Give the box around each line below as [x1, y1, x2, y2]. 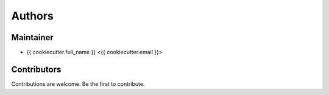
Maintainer [11, 32, 54, 43]
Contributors [11, 64, 62, 74]
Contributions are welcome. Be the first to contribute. [11, 80, 145, 88]
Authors [11, 9, 54, 23]
